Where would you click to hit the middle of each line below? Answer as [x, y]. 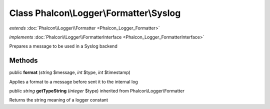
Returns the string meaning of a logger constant [59, 100]
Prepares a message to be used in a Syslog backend [63, 46]
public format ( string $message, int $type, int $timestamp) [70, 72]
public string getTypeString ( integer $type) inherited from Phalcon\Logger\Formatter [97, 91]
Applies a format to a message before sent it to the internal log [74, 81]
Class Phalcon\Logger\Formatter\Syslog [95, 13]
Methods [23, 61]
